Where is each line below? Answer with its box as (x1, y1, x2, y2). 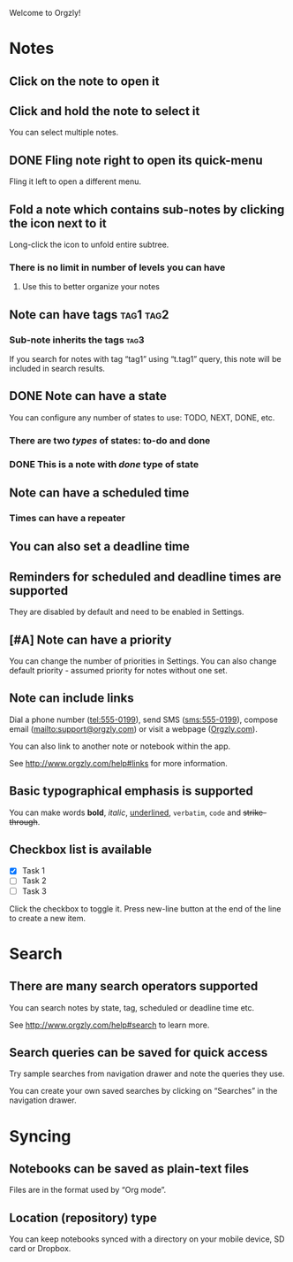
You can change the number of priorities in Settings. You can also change (9, 655, 277, 666)
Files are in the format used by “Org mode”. (9, 1185, 167, 1196)
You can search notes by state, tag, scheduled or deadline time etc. (9, 1002, 255, 1012)
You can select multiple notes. (9, 127, 119, 138)
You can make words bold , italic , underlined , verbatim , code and (9, 807, 241, 818)
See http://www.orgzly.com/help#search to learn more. (9, 1020, 210, 1030)
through (9, 816, 38, 827)
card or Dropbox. (9, 1243, 71, 1254)
